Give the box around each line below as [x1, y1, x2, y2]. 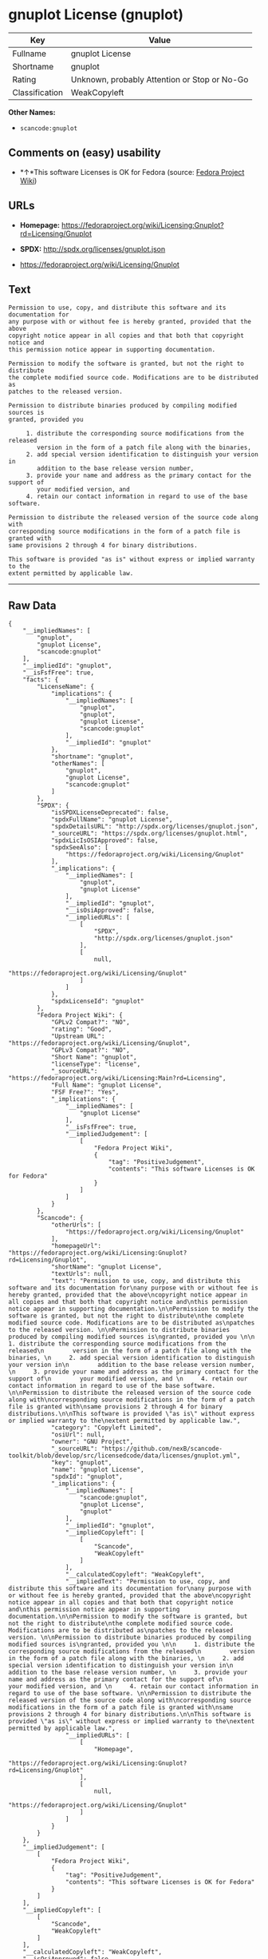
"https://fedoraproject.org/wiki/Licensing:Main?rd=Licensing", [8, 1075, 227, 1083]
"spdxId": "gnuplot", [50, 1472, 124, 1481]
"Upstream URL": [50, 1032, 105, 1040]
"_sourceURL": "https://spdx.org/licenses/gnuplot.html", [50, 829, 248, 838]
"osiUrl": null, [50, 1431, 105, 1439]
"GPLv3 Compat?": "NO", [50, 1047, 130, 1055]
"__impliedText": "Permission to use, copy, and [65, 1578, 230, 1586]
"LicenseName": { [37, 683, 94, 691]
